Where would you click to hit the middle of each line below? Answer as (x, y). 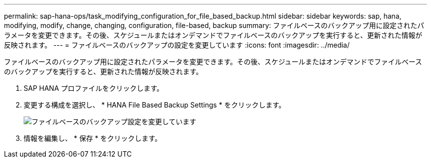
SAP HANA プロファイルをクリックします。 (94, 88)
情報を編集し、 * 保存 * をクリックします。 (93, 138)
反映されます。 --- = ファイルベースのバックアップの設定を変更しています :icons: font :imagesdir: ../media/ (177, 45)
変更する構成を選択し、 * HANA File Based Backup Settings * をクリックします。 (155, 105)
